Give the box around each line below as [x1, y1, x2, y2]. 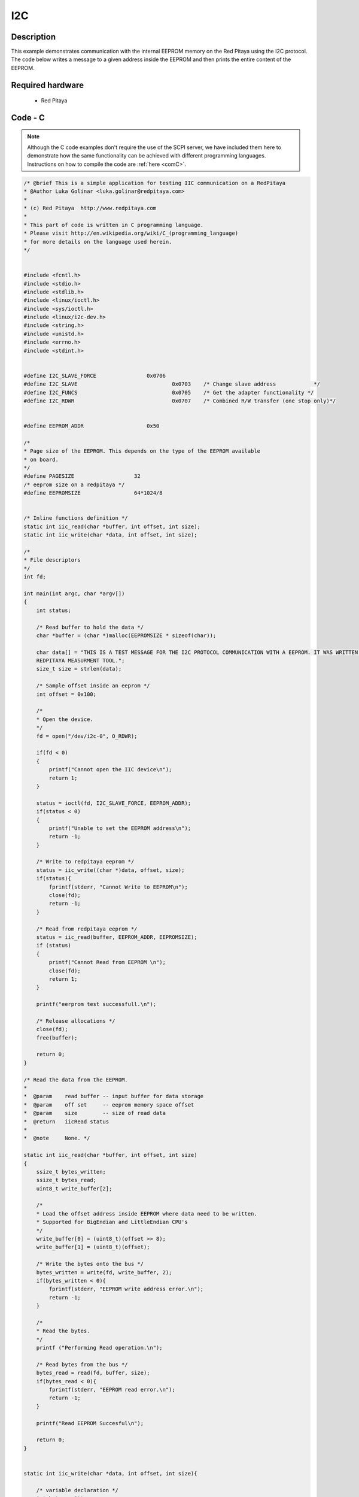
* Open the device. [36, 716, 94, 723]
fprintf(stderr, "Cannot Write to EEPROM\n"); [48, 883, 188, 890]
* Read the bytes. [36, 1328, 90, 1335]
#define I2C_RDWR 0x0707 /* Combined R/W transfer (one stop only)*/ [23, 397, 336, 404]
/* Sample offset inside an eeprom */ [36, 683, 150, 689]
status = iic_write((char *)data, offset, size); [36, 866, 185, 874]
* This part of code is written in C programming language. [23, 222, 204, 228]
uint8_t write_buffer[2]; [36, 1185, 112, 1192]
